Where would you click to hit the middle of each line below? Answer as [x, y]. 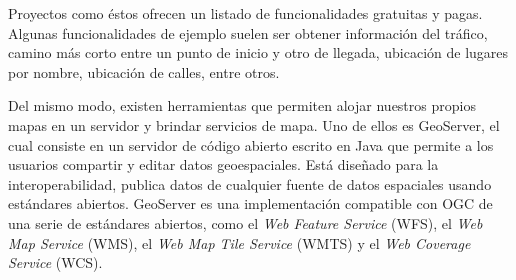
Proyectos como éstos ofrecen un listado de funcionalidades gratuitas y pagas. [245, 13]
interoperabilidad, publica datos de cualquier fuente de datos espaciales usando [250, 183]
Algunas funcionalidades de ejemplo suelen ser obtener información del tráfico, [248, 32]
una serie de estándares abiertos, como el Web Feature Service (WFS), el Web [245, 222]
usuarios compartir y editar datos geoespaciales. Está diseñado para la [223, 164]
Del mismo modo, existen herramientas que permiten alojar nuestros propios [242, 105]
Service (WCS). [55, 262]
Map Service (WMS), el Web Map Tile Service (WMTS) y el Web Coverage [239, 242]
